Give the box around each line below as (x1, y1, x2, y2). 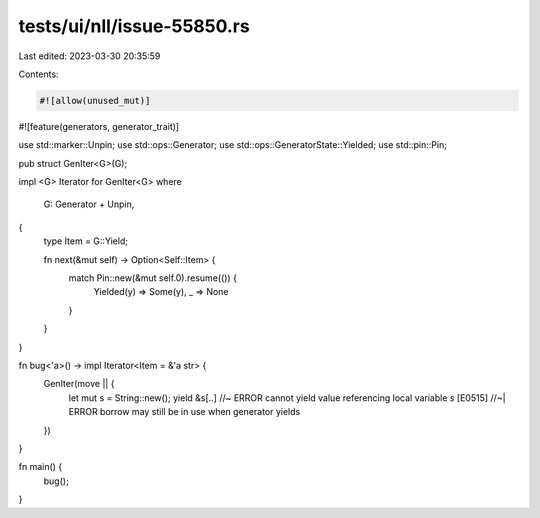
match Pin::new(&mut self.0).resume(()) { (68, 272, 237, 284)
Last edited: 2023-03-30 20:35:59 (18, 50, 161, 62)
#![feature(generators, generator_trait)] (18, 120, 180, 132)
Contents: (18, 68, 59, 80)
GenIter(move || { (43, 378, 115, 390)
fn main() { (18, 461, 63, 473)
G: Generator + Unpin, (43, 198, 135, 210)
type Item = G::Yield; (43, 235, 129, 247)
